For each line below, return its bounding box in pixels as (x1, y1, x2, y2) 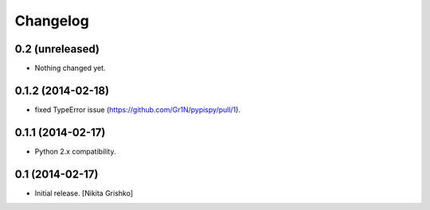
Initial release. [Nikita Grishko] (34, 188, 134, 198)
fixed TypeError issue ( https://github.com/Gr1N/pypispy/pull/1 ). (34, 104, 240, 115)
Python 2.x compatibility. (34, 146, 116, 156)
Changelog (14, 12, 89, 29)
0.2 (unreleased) (14, 42, 100, 56)
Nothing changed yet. (34, 64, 107, 73)
